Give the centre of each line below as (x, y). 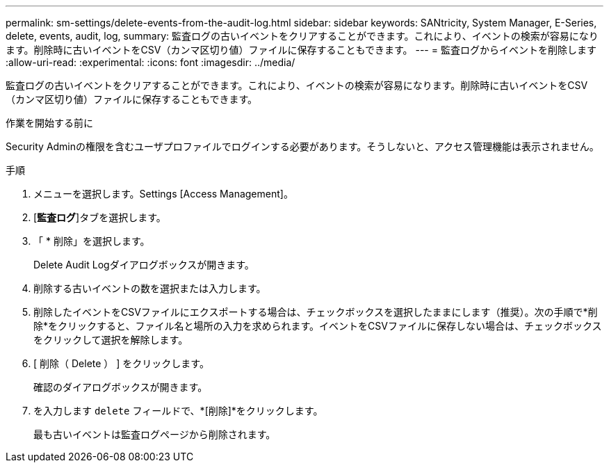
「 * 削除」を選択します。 (92, 241)
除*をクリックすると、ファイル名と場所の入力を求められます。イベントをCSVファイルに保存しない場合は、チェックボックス (318, 326)
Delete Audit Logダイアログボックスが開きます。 (144, 265)
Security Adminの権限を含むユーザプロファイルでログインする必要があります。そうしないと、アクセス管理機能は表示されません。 (302, 146)
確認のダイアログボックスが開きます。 (121, 387)
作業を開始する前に (49, 123)
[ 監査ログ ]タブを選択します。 (100, 217)
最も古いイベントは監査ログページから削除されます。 (155, 434)
